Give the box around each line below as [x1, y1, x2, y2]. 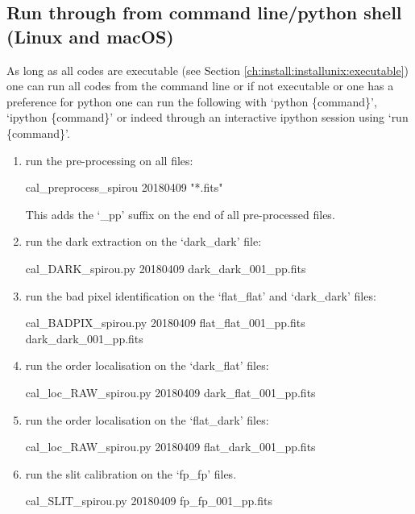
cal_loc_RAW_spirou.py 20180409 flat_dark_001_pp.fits [25, 438, 316, 455]
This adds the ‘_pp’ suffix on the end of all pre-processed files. [25, 205, 335, 222]
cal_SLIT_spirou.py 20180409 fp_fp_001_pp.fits [25, 492, 272, 509]
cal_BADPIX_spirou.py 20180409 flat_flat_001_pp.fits [25, 314, 305, 331]
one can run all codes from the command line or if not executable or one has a [6, 77, 394, 94]
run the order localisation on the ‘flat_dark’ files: [25, 411, 269, 428]
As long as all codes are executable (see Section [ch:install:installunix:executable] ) [6, 61, 409, 78]
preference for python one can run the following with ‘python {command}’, [6, 93, 377, 110]
